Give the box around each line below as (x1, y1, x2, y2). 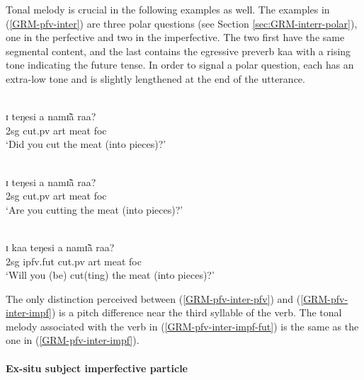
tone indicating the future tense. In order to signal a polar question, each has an (6, 57, 354, 72)
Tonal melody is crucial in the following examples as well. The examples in (6, 2, 330, 16)
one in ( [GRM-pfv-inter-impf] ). (6, 333, 140, 347)
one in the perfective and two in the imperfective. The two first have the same (6, 30, 345, 45)
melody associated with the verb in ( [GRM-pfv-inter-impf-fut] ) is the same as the (6, 318, 359, 333)
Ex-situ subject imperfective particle (6, 360, 188, 375)
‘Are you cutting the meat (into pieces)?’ (6, 202, 183, 217)
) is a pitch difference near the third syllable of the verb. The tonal (52, 305, 342, 320)
